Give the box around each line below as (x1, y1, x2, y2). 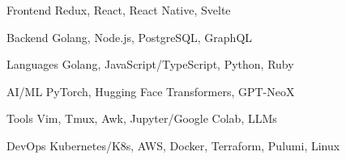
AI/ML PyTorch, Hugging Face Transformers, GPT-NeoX (6, 82, 295, 99)
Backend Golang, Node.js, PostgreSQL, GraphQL (6, 28, 253, 45)
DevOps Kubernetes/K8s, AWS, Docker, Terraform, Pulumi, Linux (6, 137, 340, 154)
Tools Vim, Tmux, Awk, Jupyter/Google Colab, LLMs (6, 110, 277, 127)
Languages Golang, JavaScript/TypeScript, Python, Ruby (6, 56, 294, 73)
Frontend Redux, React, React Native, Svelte (6, 2, 231, 18)
